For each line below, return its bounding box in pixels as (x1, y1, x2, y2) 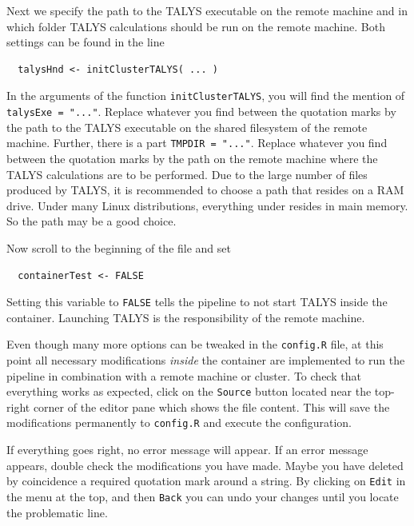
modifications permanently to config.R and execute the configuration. (6, 414, 352, 431)
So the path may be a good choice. (6, 213, 177, 229)
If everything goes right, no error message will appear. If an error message (6, 441, 368, 458)
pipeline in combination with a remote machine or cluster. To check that (6, 367, 361, 384)
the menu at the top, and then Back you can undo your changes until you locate (6, 488, 399, 504)
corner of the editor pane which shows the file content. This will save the (33, 398, 390, 415)
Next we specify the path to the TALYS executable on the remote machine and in (6, 2, 408, 18)
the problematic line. (6, 504, 108, 520)
